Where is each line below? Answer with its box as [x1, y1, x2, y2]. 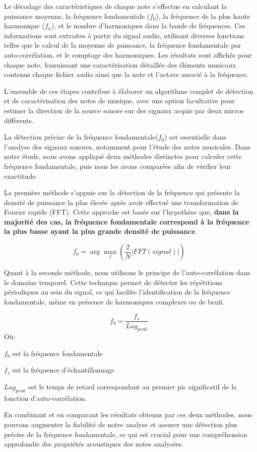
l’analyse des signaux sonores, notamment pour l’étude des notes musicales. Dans [4, 141, 251, 151]
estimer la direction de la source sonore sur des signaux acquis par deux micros [4, 105, 244, 115]
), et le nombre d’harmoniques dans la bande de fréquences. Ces [51, 20, 246, 31]
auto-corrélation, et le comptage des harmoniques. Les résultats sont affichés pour [4, 49, 252, 60]
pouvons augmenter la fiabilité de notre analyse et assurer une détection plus [4, 419, 238, 430]
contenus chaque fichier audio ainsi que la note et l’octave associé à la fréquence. [4, 69, 249, 79]
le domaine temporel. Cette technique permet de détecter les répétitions [4, 277, 223, 287]
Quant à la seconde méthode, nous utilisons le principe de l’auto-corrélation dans [4, 267, 251, 278]
